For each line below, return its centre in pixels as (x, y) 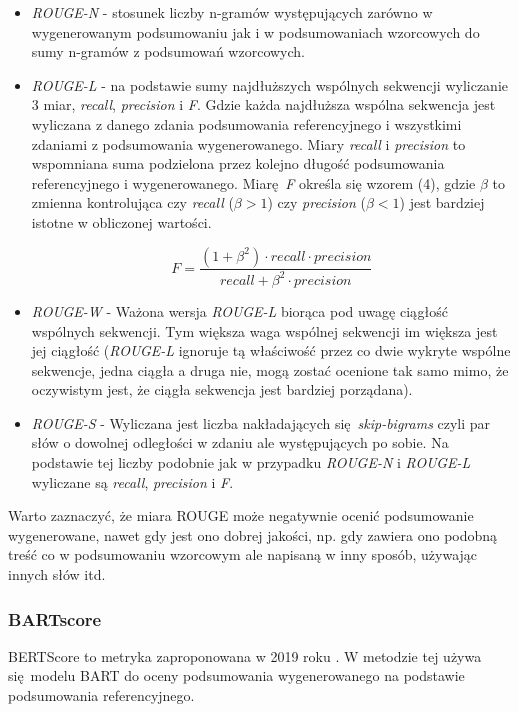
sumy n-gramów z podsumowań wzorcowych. (168, 51)
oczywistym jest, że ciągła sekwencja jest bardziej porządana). (222, 389)
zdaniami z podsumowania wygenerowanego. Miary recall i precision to (248, 143)
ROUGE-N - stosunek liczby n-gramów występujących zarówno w (232, 12)
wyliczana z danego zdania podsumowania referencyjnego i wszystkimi (246, 123)
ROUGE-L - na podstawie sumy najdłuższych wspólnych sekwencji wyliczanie (269, 84)
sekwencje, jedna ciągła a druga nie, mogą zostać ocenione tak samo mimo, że (270, 369)
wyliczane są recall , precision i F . (132, 481)
